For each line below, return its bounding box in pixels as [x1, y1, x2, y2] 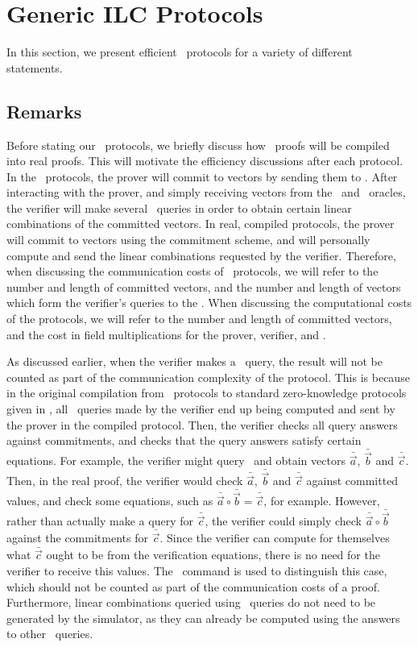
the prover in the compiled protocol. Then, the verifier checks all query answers [6, 416, 398, 433]
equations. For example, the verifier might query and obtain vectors [6, 452, 346, 469]
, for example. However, [263, 492, 380, 509]
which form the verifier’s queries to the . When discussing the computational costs [6, 294, 412, 311]
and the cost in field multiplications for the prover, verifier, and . [6, 326, 326, 342]
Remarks [6, 98, 82, 123]
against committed [306, 472, 399, 489]
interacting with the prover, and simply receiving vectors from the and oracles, [6, 184, 406, 201]
